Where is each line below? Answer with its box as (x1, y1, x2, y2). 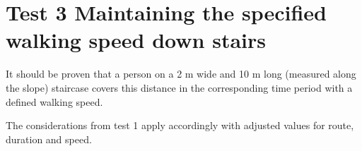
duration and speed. (6, 131, 92, 146)
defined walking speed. (6, 94, 103, 109)
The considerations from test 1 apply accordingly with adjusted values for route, (6, 118, 354, 133)
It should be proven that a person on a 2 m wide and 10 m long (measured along (6, 66, 356, 81)
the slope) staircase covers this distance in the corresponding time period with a (6, 80, 353, 95)
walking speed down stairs (6, 25, 267, 54)
